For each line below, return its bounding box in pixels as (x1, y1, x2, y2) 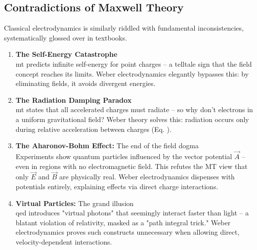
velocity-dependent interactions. (15, 236, 112, 247)
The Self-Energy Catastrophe (15, 49, 118, 59)
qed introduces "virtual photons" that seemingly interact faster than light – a (15, 208, 249, 218)
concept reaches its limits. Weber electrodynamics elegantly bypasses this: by (15, 68, 249, 79)
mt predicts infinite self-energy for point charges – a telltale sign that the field (15, 58, 252, 69)
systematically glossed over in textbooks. (4, 32, 127, 42)
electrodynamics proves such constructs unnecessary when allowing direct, (15, 227, 240, 237)
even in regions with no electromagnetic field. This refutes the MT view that (15, 161, 248, 171)
